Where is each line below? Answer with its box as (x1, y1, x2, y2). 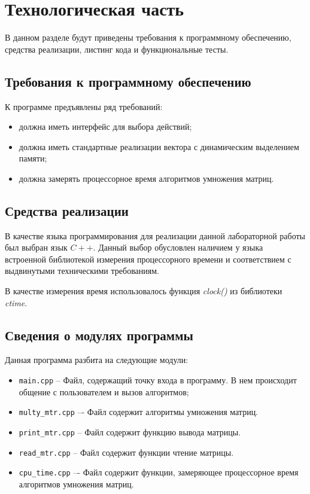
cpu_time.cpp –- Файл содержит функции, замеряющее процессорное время (19, 466, 299, 478)
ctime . (5, 296, 28, 309)
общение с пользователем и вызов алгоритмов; (19, 385, 189, 398)
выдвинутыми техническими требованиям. (5, 264, 159, 277)
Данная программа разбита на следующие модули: (5, 353, 189, 366)
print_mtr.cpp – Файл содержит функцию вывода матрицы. (19, 425, 241, 438)
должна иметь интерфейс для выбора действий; (19, 120, 192, 133)
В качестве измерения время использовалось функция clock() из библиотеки (5, 285, 282, 297)
